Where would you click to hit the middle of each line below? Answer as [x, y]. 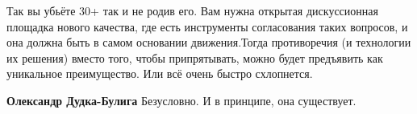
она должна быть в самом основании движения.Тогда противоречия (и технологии [209, 42]
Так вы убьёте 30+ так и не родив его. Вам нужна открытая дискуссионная [192, 10]
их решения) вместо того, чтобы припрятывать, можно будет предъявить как [195, 57]
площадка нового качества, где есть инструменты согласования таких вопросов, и [207, 26]
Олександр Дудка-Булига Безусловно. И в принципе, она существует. [181, 100]
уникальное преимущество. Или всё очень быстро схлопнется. [160, 73]
